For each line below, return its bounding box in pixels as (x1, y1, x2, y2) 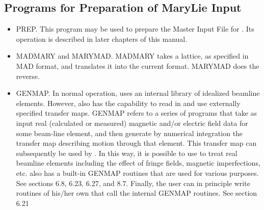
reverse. (16, 70, 40, 81)
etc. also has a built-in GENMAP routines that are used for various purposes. (16, 167, 259, 178)
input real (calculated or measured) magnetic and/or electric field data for (16, 117, 248, 128)
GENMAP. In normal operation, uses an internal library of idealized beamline (16, 88, 260, 98)
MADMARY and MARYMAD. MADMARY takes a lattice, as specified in (16, 50, 249, 61)
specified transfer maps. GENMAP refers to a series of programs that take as (16, 108, 257, 118)
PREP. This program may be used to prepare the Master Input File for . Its (16, 23, 254, 34)
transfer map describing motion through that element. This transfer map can (16, 138, 257, 148)
